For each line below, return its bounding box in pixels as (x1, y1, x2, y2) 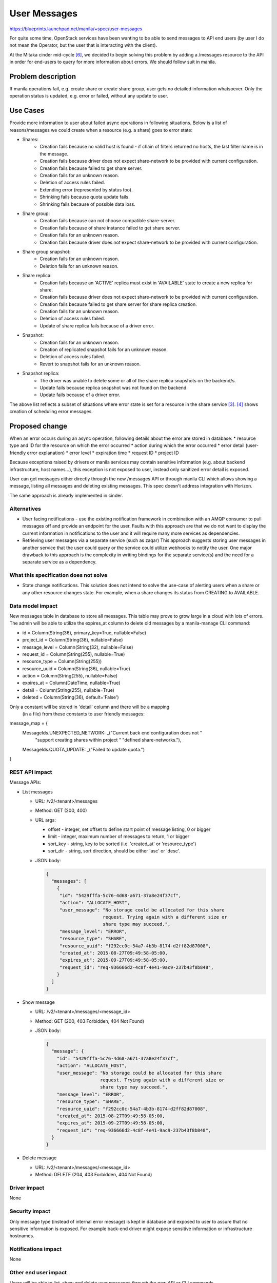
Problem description (9, 72, 76, 81)
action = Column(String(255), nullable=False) (22, 673, 118, 679)
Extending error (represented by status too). (39, 186, 133, 192)
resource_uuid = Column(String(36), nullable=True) (22, 665, 131, 672)
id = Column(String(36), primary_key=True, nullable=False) (22, 629, 146, 636)
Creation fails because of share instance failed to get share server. (39, 225, 181, 231)
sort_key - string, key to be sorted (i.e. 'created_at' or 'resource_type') (48, 841, 196, 847)
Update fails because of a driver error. (39, 392, 121, 398)
